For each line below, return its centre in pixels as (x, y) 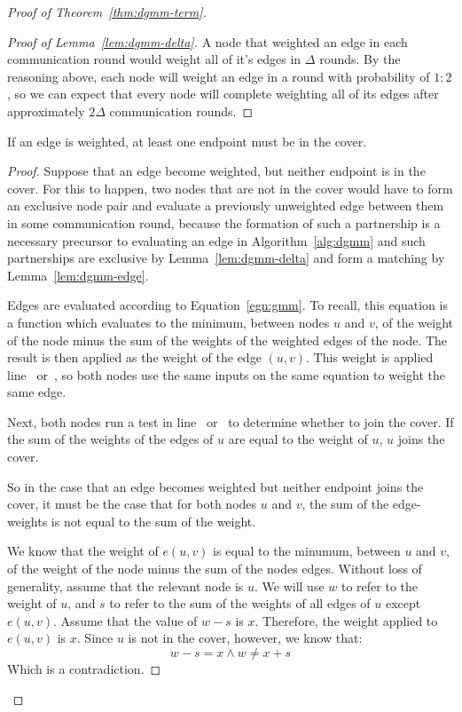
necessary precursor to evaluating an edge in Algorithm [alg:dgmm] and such (216, 240)
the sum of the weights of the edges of (110, 439)
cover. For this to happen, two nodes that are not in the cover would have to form (230, 188)
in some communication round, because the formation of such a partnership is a (224, 222)
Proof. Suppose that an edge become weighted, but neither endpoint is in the (216, 171)
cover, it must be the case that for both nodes (132, 504)
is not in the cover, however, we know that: (245, 638)
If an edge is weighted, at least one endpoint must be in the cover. (187, 141)
